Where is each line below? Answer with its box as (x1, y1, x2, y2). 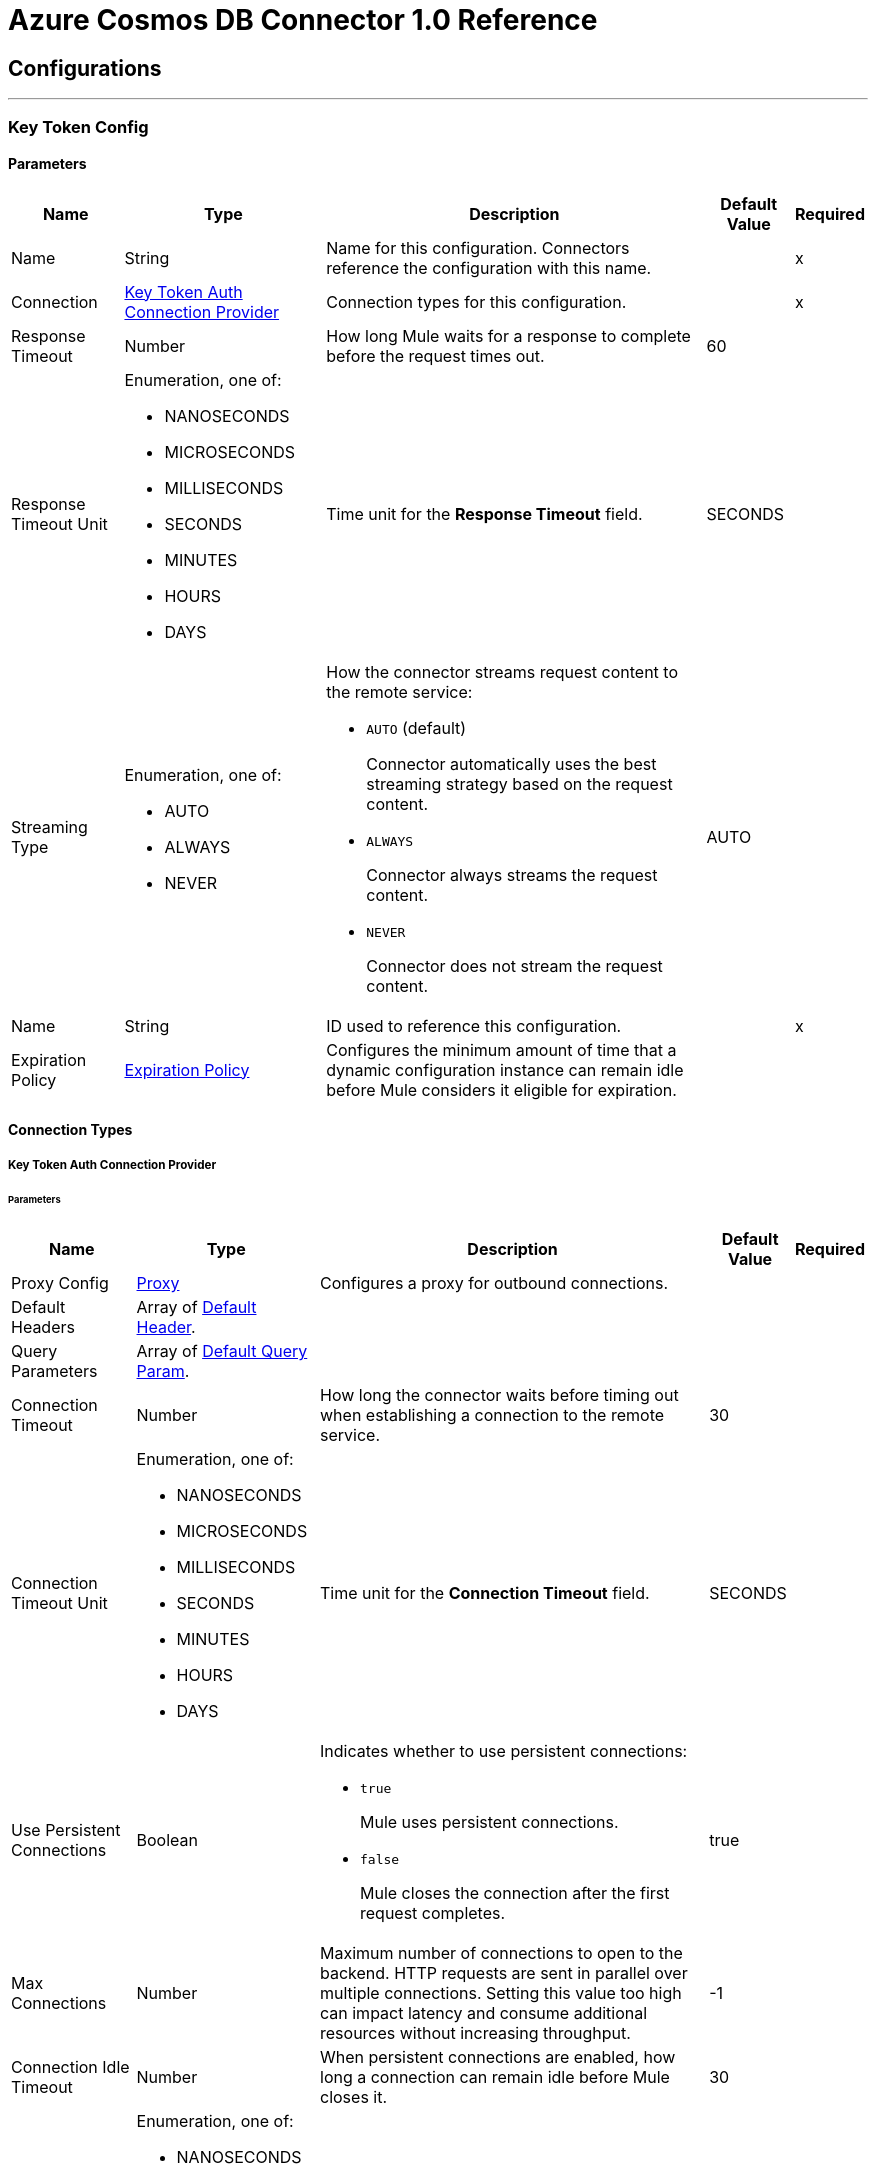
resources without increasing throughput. (320, 2023, 631, 2044)
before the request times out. (326, 345, 545, 366)
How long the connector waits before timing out (320, 1385, 679, 1406)
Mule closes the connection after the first (360, 1883, 670, 1904)
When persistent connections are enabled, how (320, 2047, 676, 2068)
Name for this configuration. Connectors (326, 237, 630, 258)
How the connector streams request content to (326, 661, 679, 682)
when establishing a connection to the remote (320, 1405, 665, 1426)
